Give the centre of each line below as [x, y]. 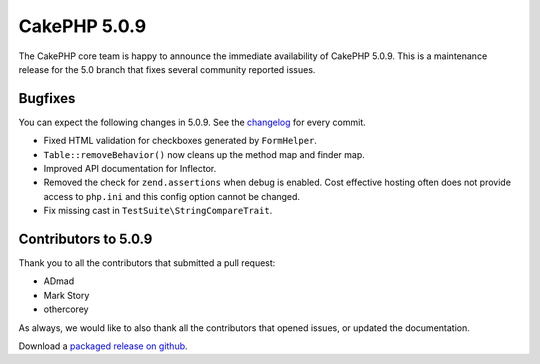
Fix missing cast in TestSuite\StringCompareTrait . [158, 211]
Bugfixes [47, 98]
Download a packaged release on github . [103, 346]
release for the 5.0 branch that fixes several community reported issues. [167, 69]
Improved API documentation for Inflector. [130, 169]
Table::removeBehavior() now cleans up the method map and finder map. [204, 154]
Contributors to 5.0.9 [85, 239]
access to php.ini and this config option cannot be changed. [171, 196]
